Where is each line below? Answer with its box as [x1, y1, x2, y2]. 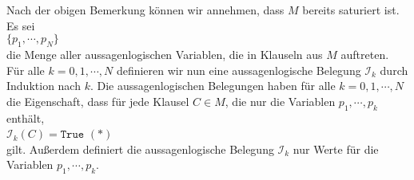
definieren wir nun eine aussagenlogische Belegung [116, 61, 361, 78]
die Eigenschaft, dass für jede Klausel [6, 92, 189, 109]
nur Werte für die [293, 140, 379, 157]
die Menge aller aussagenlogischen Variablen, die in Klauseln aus [6, 45, 323, 62]
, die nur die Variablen [225, 92, 336, 109]
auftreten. [340, 45, 389, 62]
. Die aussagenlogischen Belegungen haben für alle [90, 77, 336, 94]
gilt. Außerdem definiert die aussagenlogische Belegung [6, 140, 274, 157]
